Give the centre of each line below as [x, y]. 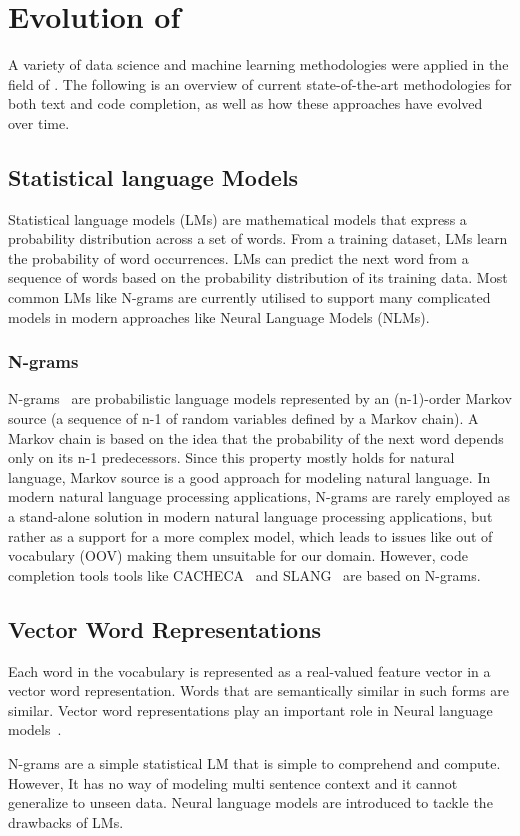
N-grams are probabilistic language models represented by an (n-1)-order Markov [260, 398]
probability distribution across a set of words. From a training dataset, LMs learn [258, 238]
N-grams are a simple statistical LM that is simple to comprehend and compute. [254, 763]
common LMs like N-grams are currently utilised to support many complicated [249, 297]
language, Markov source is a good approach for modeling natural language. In [249, 476]
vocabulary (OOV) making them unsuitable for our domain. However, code [238, 555]
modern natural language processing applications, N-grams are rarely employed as [259, 496]
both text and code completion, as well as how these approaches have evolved [245, 103]
